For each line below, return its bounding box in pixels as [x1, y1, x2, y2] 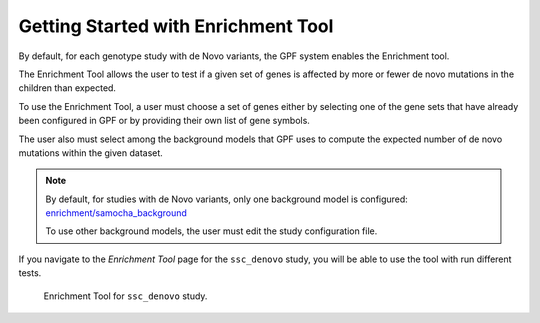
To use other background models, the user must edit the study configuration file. [45, 225, 378, 237]
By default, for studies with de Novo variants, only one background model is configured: [45, 193, 409, 205]
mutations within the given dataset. [18, 146, 164, 159]
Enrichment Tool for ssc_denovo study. [43, 290, 208, 302]
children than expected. [18, 82, 117, 94]
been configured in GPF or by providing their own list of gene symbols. [18, 115, 310, 127]
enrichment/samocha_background [45, 207, 187, 219]
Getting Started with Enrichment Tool [18, 15, 334, 37]
